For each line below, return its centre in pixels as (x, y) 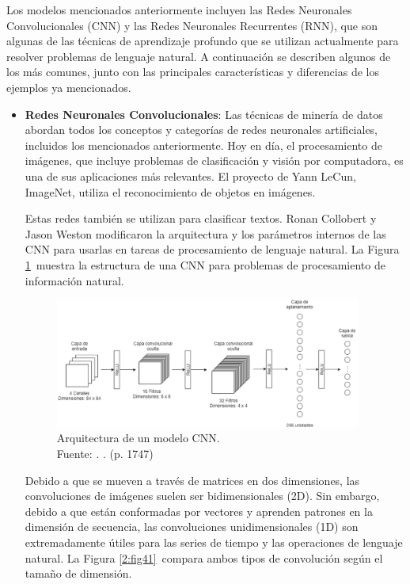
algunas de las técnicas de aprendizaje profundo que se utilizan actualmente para (203, 41)
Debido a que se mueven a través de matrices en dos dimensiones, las (192, 480)
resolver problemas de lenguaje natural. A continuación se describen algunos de (199, 56)
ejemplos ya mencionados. (69, 87)
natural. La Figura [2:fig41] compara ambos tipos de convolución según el (204, 557)
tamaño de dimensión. (78, 573)
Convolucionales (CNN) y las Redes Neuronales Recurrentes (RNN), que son (192, 25)
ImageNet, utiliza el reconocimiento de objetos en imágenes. (170, 191)
